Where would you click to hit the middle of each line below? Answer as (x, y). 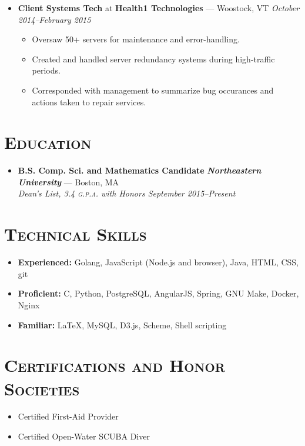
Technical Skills (76, 234)
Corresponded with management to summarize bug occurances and (153, 90)
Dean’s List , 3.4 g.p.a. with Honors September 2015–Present (127, 193)
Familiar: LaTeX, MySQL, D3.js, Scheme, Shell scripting (122, 324)
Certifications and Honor (115, 365)
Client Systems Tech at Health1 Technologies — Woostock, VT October (159, 8)
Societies (42, 388)
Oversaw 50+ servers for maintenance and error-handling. (136, 39)
